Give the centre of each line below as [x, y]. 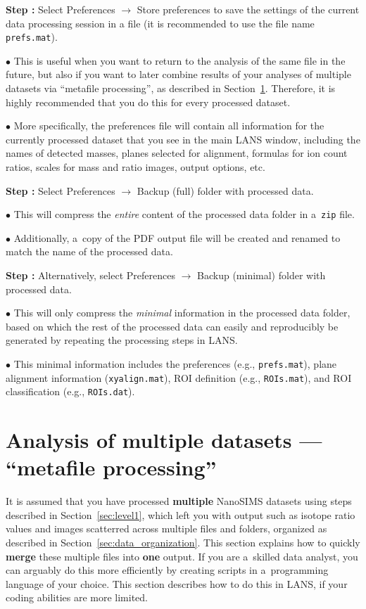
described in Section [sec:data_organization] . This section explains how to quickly [183, 543]
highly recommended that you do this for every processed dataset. [148, 102]
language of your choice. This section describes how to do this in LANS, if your [177, 583]
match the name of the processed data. [89, 251]
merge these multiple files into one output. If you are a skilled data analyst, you [182, 556]
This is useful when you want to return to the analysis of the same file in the [179, 60]
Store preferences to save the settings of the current [248, 9]
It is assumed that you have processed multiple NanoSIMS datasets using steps [179, 501]
